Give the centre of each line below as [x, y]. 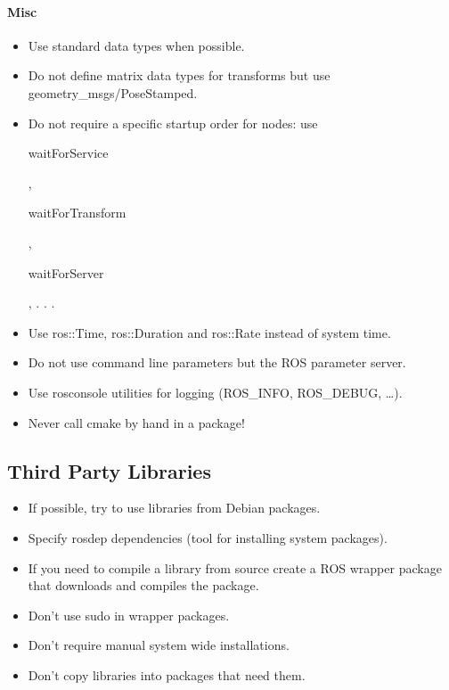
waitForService [68, 153]
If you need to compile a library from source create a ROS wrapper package [235, 567]
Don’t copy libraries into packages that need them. [167, 674]
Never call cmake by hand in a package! [136, 422]
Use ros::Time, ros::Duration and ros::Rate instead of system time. [209, 332]
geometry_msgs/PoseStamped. [113, 92]
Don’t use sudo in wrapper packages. [129, 615]
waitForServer [66, 272]
